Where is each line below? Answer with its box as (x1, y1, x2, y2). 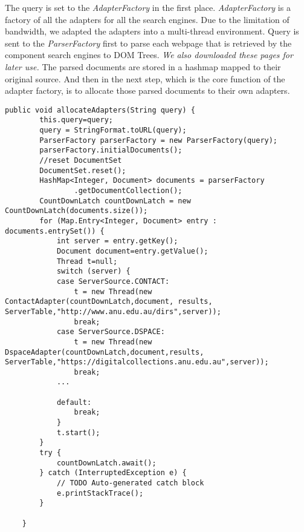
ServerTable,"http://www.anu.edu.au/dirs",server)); (5, 307, 221, 316)
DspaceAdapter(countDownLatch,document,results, (5, 347, 204, 356)
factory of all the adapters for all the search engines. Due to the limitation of (5, 13, 289, 25)
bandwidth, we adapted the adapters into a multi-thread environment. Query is (5, 25, 299, 38)
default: (56, 398, 92, 407)
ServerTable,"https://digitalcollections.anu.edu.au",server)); (5, 358, 269, 367)
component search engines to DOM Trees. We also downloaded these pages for (5, 48, 293, 61)
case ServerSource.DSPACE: (56, 327, 165, 337)
